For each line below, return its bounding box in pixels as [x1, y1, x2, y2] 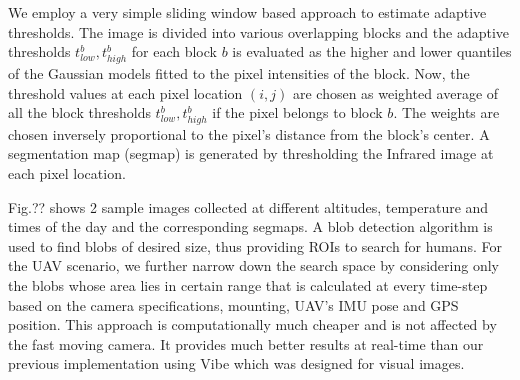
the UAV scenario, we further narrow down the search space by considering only [8, 255, 499, 276]
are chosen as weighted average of [292, 82, 499, 103]
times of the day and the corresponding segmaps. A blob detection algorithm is [8, 216, 493, 237]
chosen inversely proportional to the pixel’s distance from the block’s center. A [8, 123, 490, 144]
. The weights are [393, 102, 500, 123]
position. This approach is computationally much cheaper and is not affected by [8, 314, 497, 335]
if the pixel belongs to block [212, 102, 383, 123]
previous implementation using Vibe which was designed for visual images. [8, 353, 465, 374]
